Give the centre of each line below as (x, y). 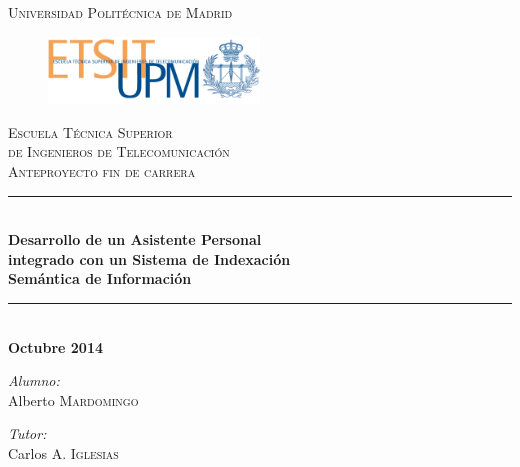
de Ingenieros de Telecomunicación (119, 151)
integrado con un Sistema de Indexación (149, 258)
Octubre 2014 (55, 346)
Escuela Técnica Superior (90, 131)
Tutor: (27, 433)
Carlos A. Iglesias (63, 452)
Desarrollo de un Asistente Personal (135, 239)
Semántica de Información (100, 278)
